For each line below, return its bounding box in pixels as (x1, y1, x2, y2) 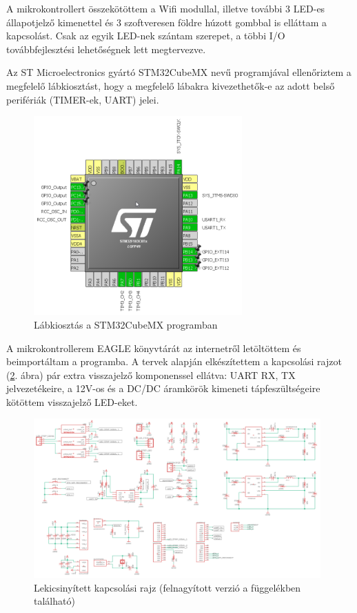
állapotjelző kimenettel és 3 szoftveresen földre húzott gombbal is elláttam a (6, 14, 327, 29)
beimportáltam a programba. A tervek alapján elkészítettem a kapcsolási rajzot (6, 354, 342, 369)
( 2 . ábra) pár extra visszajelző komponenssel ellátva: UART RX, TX (6, 367, 296, 382)
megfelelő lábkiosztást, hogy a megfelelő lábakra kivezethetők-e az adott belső (6, 78, 335, 93)
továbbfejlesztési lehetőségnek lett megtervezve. (6, 41, 206, 56)
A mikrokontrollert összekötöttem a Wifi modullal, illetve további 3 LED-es (6, 1, 325, 15)
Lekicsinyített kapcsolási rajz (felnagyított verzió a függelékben (34, 580, 301, 594)
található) (34, 594, 75, 608)
